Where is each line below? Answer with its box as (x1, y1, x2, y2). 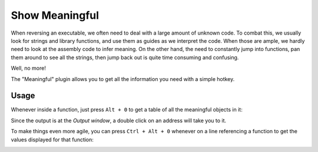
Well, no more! (11, 65, 47, 72)
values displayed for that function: (11, 136, 94, 143)
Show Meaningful (11, 9, 100, 22)
